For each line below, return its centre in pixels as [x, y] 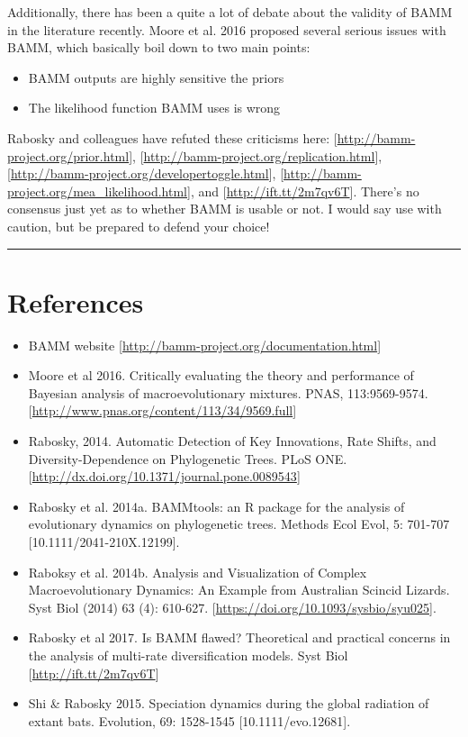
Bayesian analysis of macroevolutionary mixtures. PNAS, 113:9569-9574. [228, 392]
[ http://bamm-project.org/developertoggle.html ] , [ [146, 173]
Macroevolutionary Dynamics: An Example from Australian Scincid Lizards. [239, 590]
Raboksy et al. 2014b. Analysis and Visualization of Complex [198, 572]
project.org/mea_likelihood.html [98, 191]
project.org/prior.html [68, 155]
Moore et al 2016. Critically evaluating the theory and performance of [221, 375]
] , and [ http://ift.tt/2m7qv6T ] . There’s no [303, 191]
